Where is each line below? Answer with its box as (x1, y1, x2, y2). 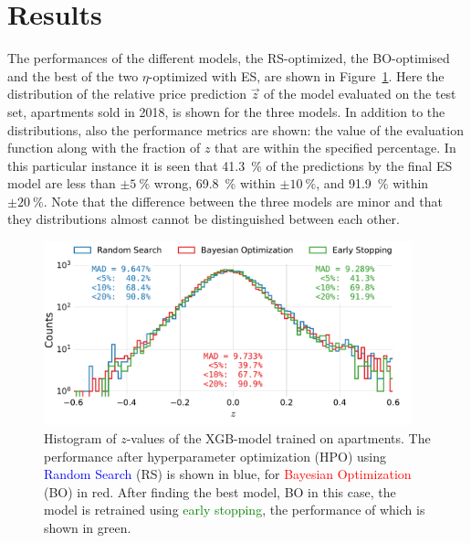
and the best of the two (7, 66, 139, 85)
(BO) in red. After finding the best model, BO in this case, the (44, 482, 396, 501)
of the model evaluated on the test (264, 84, 456, 103)
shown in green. (44, 518, 131, 538)
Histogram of (44, 429, 117, 448)
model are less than (7, 174, 116, 193)
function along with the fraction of (7, 138, 201, 157)
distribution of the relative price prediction (7, 84, 246, 103)
